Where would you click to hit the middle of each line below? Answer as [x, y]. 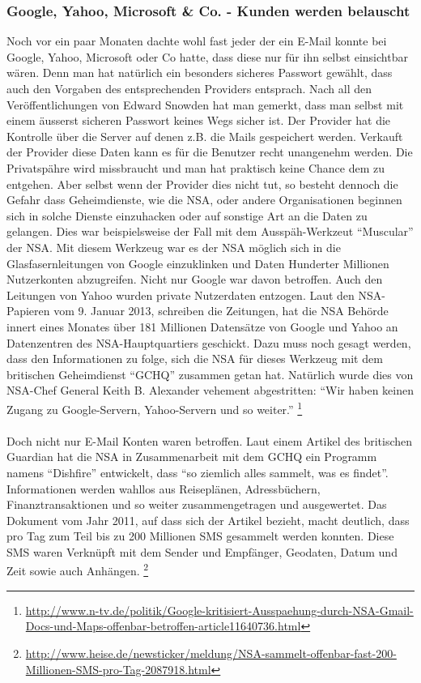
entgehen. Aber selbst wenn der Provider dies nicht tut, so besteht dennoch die [202, 184]
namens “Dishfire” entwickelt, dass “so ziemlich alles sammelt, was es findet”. [198, 472]
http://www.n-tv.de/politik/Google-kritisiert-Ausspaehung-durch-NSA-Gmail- [219, 610]
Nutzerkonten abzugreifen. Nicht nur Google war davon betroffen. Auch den [195, 279]
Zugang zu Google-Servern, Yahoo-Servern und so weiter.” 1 [155, 408]
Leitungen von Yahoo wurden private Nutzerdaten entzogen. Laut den [181, 295]
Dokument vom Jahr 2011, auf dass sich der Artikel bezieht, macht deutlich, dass [208, 520]
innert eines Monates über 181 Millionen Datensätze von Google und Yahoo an [202, 326]
